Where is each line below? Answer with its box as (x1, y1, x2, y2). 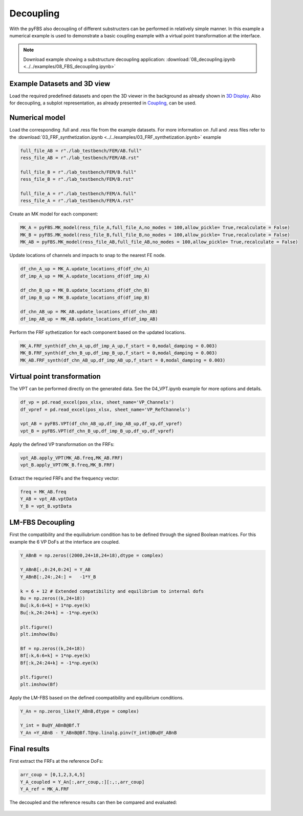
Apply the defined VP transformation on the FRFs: (9, 441, 115, 447)
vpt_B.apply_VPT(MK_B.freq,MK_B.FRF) (20, 462, 115, 468)
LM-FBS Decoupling (9, 518, 75, 527)
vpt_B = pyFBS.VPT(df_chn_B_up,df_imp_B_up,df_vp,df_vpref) (20, 428, 175, 434)
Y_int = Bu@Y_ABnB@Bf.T (20, 722, 80, 728)
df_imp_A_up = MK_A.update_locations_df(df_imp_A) (20, 273, 150, 279)
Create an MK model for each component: (9, 211, 98, 217)
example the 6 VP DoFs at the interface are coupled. (9, 539, 120, 545)
